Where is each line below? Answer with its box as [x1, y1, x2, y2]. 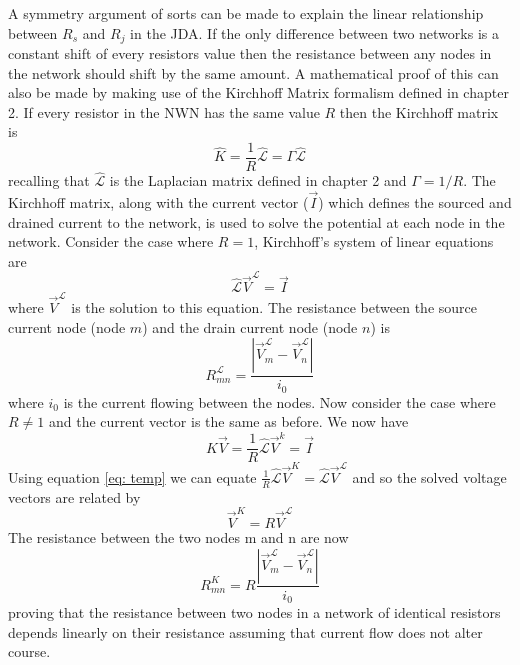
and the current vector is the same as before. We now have [48, 411, 409, 432]
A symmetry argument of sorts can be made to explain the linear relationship [8, 3, 484, 23]
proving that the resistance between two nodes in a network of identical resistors [8, 602, 501, 623]
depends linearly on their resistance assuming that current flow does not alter [8, 621, 483, 642]
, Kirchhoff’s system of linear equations [254, 231, 494, 252]
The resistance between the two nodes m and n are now [8, 526, 349, 547]
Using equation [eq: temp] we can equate [8, 466, 257, 487]
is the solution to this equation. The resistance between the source [71, 296, 477, 317]
